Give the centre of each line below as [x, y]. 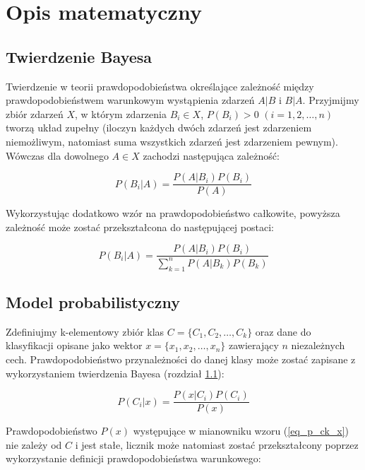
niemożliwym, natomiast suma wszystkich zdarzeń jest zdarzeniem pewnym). [172, 141]
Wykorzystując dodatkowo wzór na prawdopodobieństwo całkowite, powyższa [173, 213]
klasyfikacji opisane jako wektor [74, 345]
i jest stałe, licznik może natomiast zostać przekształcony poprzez [217, 444]
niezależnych [318, 345]
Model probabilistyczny [93, 301]
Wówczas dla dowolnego [57, 155]
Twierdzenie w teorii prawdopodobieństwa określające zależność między [160, 86]
